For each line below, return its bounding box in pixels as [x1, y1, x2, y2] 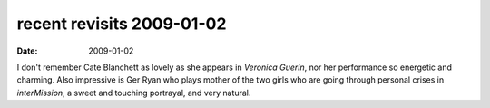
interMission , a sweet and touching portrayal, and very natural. [16, 87, 251, 98]
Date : [16, 45, 38, 56]
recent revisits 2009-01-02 [16, 14, 227, 34]
